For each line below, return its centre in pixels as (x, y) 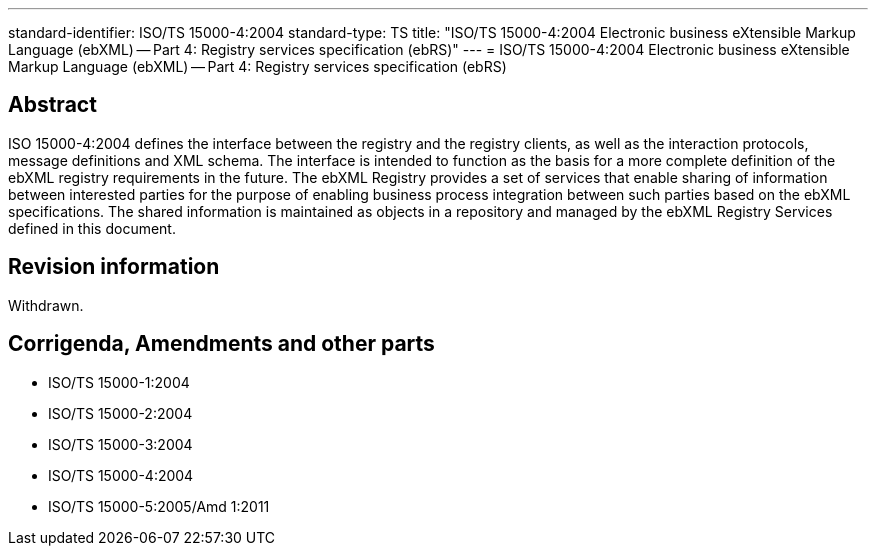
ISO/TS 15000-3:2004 (120, 444)
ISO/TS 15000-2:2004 (120, 413)
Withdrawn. (46, 305)
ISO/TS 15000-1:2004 (119, 382)
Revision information (114, 267)
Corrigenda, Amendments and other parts (221, 344)
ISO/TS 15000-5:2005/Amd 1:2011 (159, 506)
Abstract (52, 105)
